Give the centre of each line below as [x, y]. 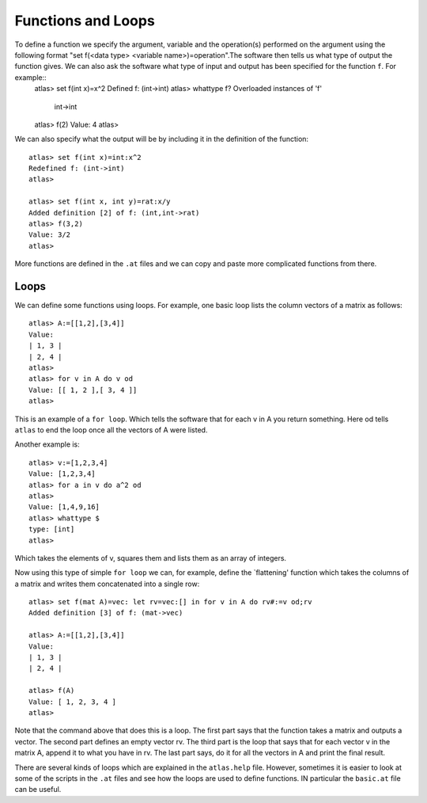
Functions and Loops [85, 21]
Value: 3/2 [50, 235]
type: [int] [52, 529]
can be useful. [38, 790]
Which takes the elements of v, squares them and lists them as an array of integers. [151, 558]
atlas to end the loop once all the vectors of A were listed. [111, 430]
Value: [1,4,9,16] [64, 507]
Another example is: [47, 444]
